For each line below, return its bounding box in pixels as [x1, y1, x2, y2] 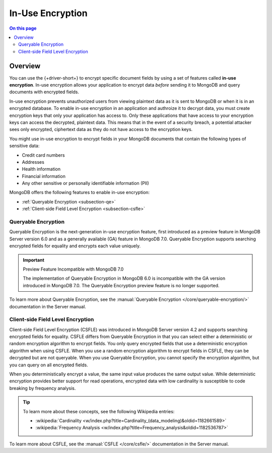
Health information [22, 166, 61, 172]
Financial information [22, 173, 65, 179]
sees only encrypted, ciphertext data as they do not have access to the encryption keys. [9, 126, 193, 133]
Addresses [22, 159, 45, 165]
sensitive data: [9, 143, 40, 149]
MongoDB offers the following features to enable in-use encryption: [9, 189, 150, 196]
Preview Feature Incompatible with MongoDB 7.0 [23, 266, 124, 272]
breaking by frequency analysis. [9, 385, 76, 391]
